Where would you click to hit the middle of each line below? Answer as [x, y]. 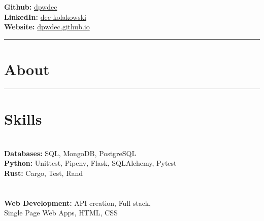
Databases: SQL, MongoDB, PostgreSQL [70, 153]
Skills [23, 119]
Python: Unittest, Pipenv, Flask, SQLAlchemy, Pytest [90, 163]
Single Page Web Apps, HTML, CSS [61, 213]
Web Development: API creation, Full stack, [77, 202]
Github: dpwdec [31, 7]
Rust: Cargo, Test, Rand [44, 173]
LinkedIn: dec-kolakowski [45, 16]
